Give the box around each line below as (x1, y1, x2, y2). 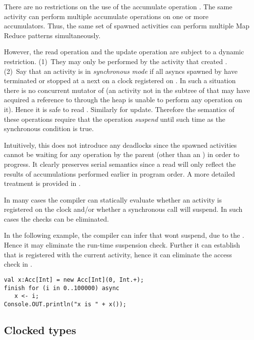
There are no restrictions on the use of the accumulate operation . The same (4, 1, 233, 11)
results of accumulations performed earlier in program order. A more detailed (4, 168, 235, 179)
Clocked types (4, 322, 76, 337)
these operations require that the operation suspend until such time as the (4, 113, 225, 124)
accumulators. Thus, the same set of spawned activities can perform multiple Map (4, 21, 250, 31)
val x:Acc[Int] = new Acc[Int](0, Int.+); (4, 276, 144, 283)
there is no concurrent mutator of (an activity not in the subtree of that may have (4, 85, 250, 95)
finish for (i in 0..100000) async (4, 284, 120, 292)
